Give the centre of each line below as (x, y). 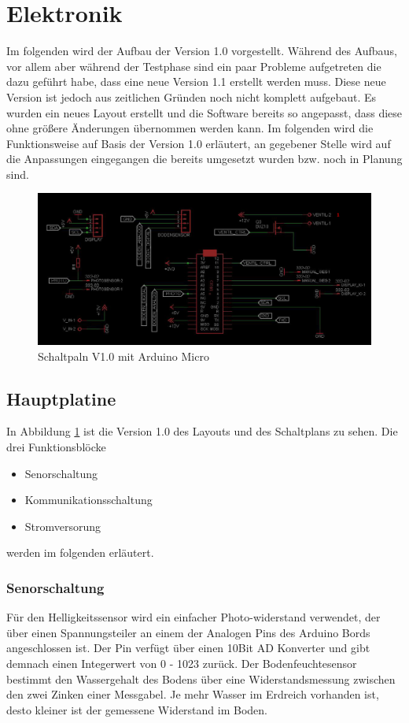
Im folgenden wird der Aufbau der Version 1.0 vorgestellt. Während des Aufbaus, (202, 51)
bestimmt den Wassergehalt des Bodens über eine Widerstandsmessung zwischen (201, 679)
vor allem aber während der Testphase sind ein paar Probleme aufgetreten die (194, 66)
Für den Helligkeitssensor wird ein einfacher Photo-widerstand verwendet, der (193, 617)
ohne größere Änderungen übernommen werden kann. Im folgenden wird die (190, 128)
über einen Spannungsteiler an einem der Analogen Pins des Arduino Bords (188, 632)
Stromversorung (63, 526)
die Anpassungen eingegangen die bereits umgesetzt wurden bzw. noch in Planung (204, 159)
